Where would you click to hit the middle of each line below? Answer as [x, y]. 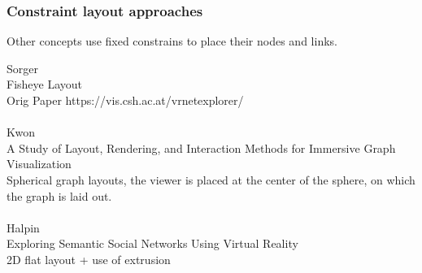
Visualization [39, 164]
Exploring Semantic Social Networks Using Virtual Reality [152, 243]
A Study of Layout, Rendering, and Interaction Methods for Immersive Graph [201, 147]
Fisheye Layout [45, 84]
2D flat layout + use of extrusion [89, 259]
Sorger [22, 68]
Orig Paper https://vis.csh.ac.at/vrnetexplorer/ [125, 100]
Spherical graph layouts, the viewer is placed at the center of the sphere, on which [211, 179]
